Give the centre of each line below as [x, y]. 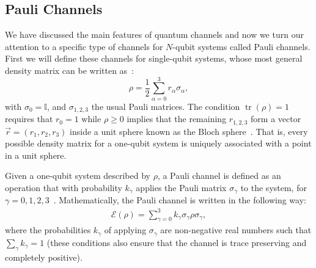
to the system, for [274, 187]
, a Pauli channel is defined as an [219, 176]
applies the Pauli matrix [181, 187]
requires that [29, 119]
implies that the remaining [177, 119]
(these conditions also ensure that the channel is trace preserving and [177, 242]
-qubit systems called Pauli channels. [241, 46]
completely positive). [44, 257]
